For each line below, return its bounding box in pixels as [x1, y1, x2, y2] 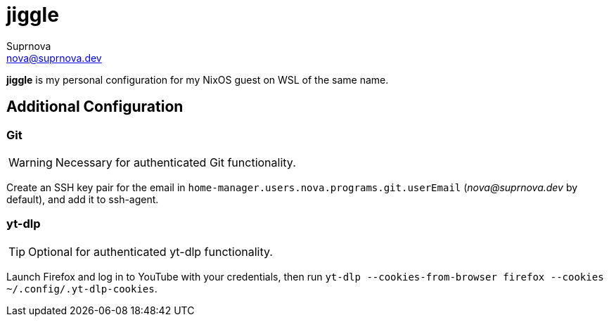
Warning [8, 155, 53, 169]
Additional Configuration [6, 98, 184, 116]
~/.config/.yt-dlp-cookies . [6, 282, 158, 295]
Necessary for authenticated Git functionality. [55, 155, 296, 169]
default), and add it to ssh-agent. [6, 193, 159, 205]
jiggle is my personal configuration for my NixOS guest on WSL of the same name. [6, 73, 389, 86]
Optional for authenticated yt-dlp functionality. [28, 244, 273, 259]
